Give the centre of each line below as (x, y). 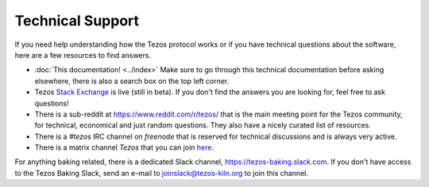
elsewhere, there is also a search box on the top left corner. (132, 81)
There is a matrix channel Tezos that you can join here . (124, 147)
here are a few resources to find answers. (83, 55)
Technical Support (77, 21)
